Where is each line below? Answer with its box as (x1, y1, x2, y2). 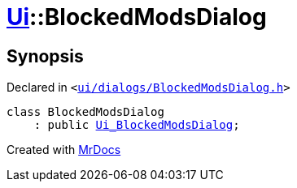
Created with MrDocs (7, 143, 121, 157)
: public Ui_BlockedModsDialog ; (33, 118, 240, 132)
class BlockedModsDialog (7, 105, 164, 119)
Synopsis (7, 45, 84, 66)
